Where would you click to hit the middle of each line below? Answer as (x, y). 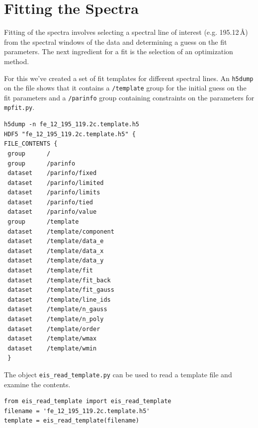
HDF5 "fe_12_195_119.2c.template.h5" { (70, 134)
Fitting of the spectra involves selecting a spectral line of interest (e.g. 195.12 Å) (126, 32)
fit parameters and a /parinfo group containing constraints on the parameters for (129, 97)
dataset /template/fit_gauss (61, 290)
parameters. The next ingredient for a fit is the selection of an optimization (119, 51)
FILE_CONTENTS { (31, 144)
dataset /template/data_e (56, 241)
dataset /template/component (61, 231)
